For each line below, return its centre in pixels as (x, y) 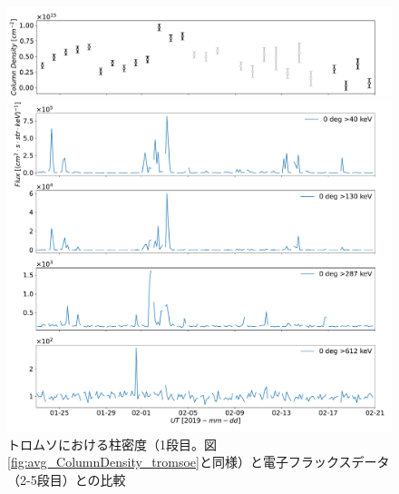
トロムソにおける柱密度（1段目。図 (112, 444)
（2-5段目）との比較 (67, 479)
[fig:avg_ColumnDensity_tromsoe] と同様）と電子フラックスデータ (199, 462)
